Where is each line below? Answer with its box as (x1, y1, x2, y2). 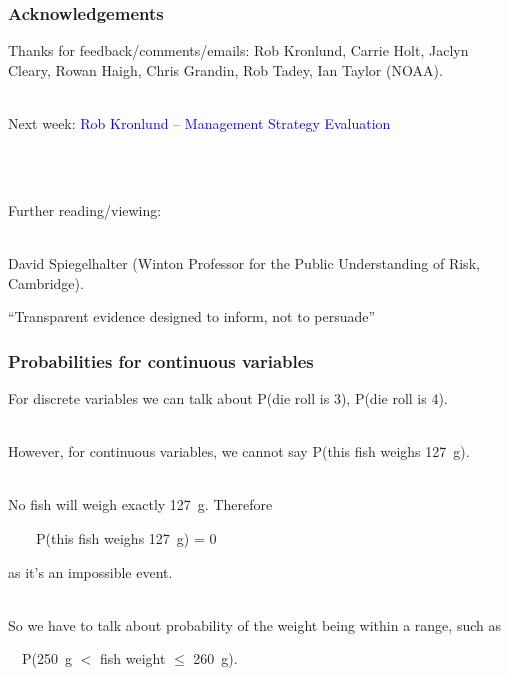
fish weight (99, 648, 166, 669)
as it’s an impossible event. (8, 561, 173, 582)
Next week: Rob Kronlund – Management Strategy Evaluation (8, 113, 391, 133)
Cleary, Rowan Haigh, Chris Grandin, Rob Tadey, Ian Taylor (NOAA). (8, 59, 443, 80)
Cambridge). (8, 272, 84, 293)
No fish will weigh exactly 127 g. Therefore (8, 494, 273, 515)
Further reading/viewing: (8, 199, 162, 220)
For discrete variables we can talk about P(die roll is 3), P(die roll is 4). (8, 387, 448, 408)
